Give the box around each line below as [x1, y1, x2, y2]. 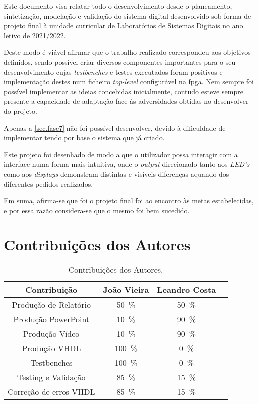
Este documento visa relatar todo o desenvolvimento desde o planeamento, [4, 1, 232, 11]
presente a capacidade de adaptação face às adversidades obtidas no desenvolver [4, 96, 249, 106]
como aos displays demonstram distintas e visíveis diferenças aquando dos [4, 168, 229, 179]
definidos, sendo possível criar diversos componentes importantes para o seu [4, 56, 236, 67]
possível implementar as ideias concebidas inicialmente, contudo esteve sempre [4, 86, 243, 96]
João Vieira [103, 284, 149, 296]
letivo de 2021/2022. [4, 30, 66, 40]
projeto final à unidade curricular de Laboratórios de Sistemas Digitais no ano [4, 20, 243, 31]
